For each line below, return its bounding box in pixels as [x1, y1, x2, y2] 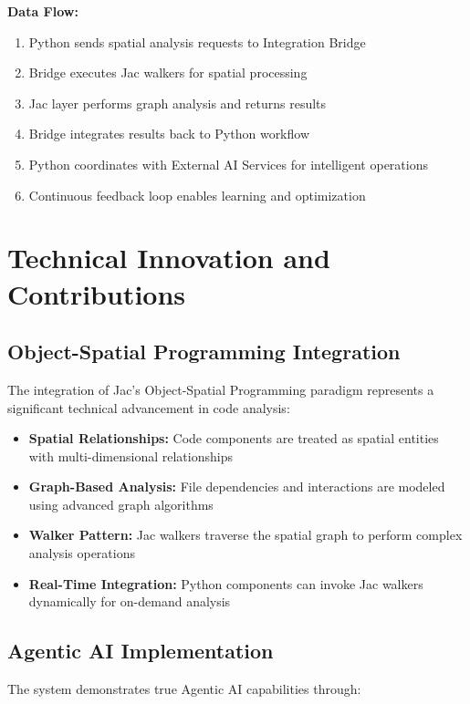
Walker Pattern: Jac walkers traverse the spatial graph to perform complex [28, 525, 463, 544]
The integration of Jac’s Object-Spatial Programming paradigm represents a [7, 379, 434, 399]
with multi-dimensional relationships [28, 446, 233, 465]
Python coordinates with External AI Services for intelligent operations [28, 154, 428, 173]
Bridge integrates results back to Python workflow [28, 124, 310, 143]
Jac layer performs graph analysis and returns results [28, 93, 327, 112]
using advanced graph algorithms [28, 494, 214, 513]
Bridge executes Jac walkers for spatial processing [28, 63, 308, 82]
